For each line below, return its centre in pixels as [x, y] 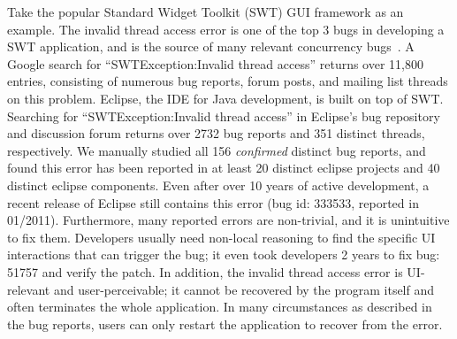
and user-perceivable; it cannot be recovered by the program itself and [244, 289]
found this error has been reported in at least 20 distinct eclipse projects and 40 [224, 168]
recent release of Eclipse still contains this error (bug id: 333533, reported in [213, 202]
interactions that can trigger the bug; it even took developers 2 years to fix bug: [224, 254]
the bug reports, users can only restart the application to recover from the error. [225, 324]
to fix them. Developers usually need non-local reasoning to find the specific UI [221, 237]
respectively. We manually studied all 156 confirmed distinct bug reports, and [217, 150]
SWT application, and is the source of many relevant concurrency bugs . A [211, 46]
